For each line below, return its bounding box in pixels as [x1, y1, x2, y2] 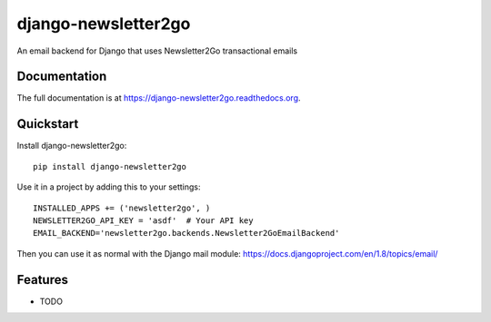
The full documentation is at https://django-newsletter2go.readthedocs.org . [16, 93, 301, 103]
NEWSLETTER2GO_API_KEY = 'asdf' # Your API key [33, 215, 254, 226]
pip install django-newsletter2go [33, 161, 186, 171]
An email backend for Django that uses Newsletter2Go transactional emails [16, 45, 298, 56]
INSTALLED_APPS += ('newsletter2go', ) [33, 202, 211, 213]
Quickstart [16, 116, 79, 132]
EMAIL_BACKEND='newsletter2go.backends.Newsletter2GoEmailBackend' [33, 228, 340, 239]
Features [16, 272, 68, 288]
